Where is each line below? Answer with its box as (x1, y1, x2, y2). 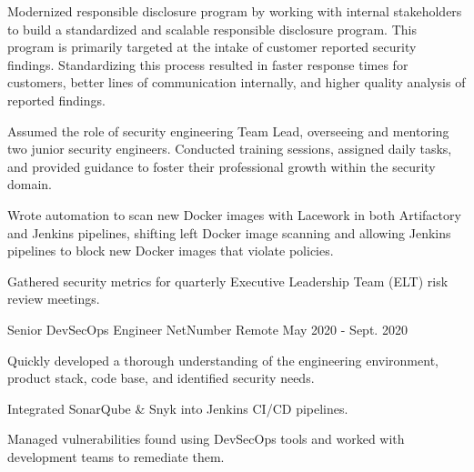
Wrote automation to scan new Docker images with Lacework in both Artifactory (7, 205, 461, 224)
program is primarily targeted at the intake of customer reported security (7, 37, 417, 56)
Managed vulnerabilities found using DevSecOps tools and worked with (7, 429, 405, 448)
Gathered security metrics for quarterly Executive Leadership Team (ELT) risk (7, 271, 449, 290)
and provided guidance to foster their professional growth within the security (7, 156, 436, 176)
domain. (7, 175, 53, 194)
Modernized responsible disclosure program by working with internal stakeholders (7, 2, 462, 20)
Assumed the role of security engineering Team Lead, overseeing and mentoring (7, 121, 449, 140)
